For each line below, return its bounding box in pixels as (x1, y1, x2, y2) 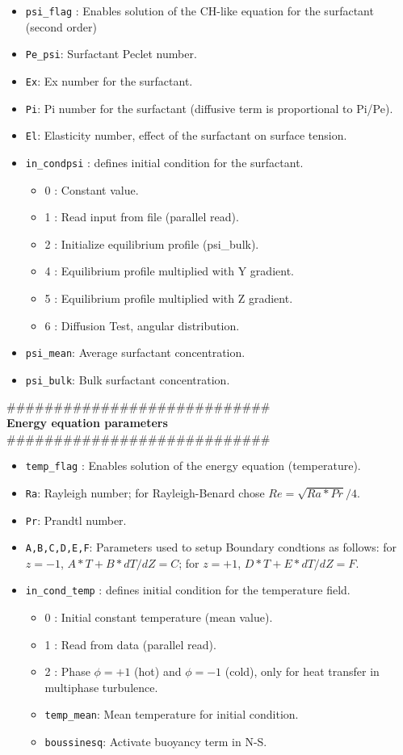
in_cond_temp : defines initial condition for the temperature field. (25, 581, 351, 598)
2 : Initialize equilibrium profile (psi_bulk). (44, 235, 259, 252)
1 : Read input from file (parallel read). (44, 208, 239, 225)
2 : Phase (44, 663, 90, 680)
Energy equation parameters (6, 414, 168, 430)
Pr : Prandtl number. (25, 511, 127, 528)
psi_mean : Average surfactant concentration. (25, 344, 246, 361)
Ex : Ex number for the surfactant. (25, 72, 193, 89)
